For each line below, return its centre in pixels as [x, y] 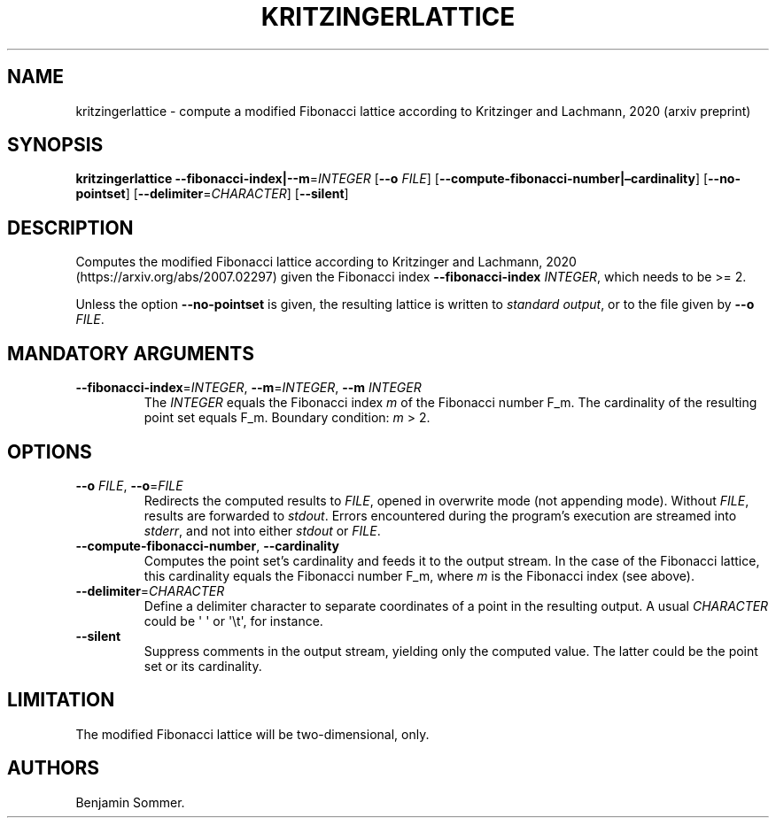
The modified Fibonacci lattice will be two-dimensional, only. [252, 734]
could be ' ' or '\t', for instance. [233, 621]
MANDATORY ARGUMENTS [131, 353]
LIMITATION [61, 700]
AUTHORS [54, 768]
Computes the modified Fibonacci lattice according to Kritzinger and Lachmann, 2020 [326, 262]
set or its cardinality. [203, 666]
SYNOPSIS [55, 145]
